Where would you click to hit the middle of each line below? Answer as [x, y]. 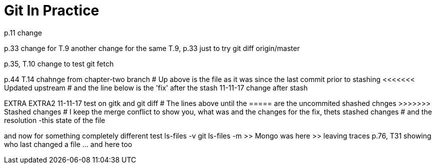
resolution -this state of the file [55, 120]
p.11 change [23, 32]
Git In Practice [52, 10]
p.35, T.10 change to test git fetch [59, 63]
